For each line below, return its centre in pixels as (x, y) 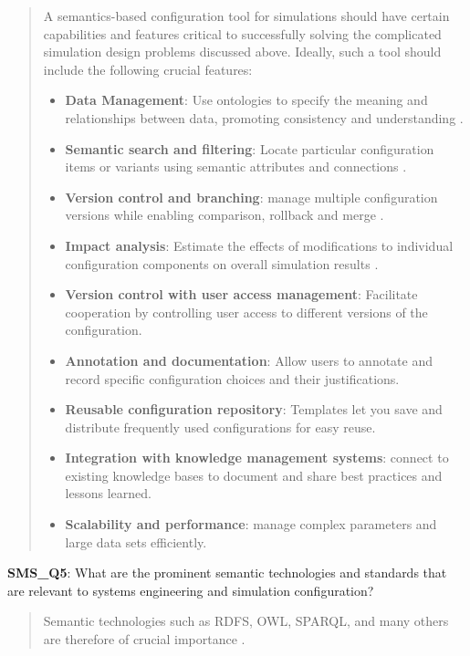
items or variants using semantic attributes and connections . (236, 167)
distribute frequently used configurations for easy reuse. (220, 427)
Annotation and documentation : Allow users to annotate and (249, 360)
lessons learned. (108, 493)
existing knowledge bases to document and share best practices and (254, 475)
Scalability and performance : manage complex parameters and (251, 524)
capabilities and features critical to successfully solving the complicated (242, 33)
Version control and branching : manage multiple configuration (251, 197)
